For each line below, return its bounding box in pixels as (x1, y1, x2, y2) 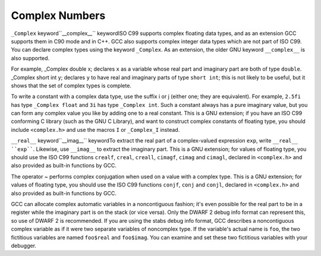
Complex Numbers (11, 9, 106, 22)
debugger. (11, 242, 37, 249)
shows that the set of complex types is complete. (11, 82, 132, 89)
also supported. (11, 54, 50, 62)
